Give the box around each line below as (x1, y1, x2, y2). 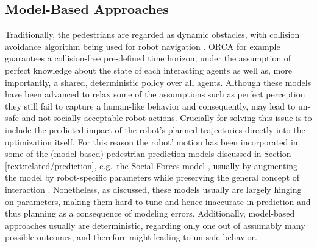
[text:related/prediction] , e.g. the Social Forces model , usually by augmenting (5, 159, 298, 172)
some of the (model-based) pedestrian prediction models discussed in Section (5, 147, 291, 160)
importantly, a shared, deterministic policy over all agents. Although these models (5, 75, 312, 88)
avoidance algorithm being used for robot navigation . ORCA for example (5, 40, 280, 52)
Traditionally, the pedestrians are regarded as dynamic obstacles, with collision (5, 28, 300, 41)
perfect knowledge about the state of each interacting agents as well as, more (5, 63, 292, 76)
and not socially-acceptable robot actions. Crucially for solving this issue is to (21, 111, 312, 124)
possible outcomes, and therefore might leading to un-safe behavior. (5, 231, 257, 243)
